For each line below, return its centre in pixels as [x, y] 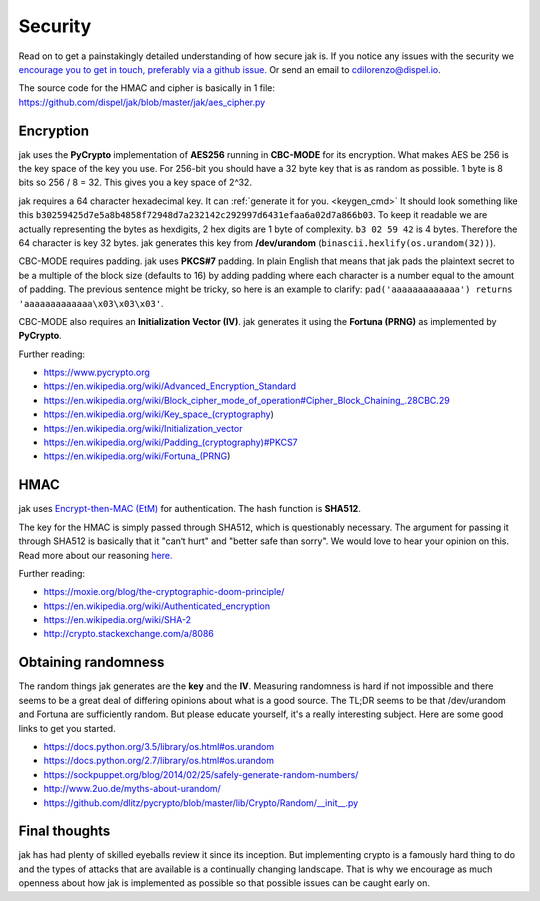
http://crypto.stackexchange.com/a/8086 [129, 634]
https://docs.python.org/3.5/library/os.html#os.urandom [159, 746]
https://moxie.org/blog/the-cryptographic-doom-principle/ [164, 592]
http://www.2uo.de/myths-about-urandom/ [132, 789]
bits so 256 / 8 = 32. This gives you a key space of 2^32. [135, 182]
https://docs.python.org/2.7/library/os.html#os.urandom [159, 761]
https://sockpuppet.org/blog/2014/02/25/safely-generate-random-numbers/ [201, 774]
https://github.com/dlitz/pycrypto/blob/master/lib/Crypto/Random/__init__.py [201, 802]
